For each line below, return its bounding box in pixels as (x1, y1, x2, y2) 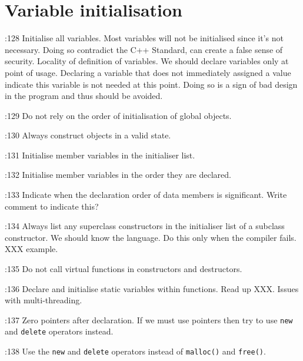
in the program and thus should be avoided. (5, 90, 163, 102)
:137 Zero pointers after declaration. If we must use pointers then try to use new (5, 313, 293, 326)
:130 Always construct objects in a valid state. (5, 129, 171, 141)
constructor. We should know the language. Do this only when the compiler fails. (5, 231, 297, 243)
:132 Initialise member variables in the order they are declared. (5, 168, 231, 181)
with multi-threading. (5, 294, 82, 306)
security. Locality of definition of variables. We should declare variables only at (5, 55, 289, 67)
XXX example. (5, 243, 58, 255)
